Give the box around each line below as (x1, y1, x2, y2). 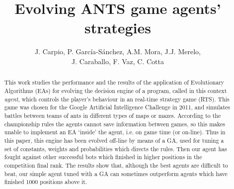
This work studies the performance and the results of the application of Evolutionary (4, 78, 225, 87)
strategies (84, 17, 151, 38)
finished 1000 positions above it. (4, 178, 87, 186)
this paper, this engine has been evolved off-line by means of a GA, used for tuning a (4, 136, 224, 144)
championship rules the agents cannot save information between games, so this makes (4, 119, 225, 128)
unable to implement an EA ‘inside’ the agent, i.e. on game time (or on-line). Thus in (4, 128, 226, 136)
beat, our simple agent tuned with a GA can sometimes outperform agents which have (4, 169, 228, 178)
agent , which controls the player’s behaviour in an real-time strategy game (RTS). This (4, 94, 230, 103)
